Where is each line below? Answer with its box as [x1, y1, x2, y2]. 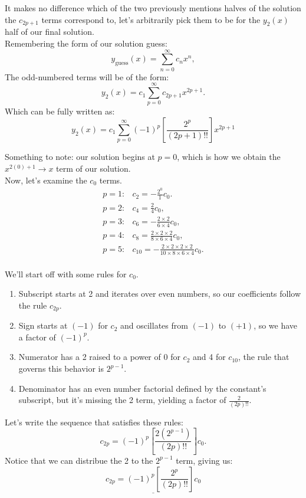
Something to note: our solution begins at [5, 150, 155, 163]
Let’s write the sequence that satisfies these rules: [5, 415, 183, 428]
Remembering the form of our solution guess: [5, 37, 167, 49]
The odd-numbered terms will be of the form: [5, 70, 169, 83]
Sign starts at [18, 319, 68, 332]
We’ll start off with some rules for [5, 267, 127, 280]
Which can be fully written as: [5, 105, 115, 117]
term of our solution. [56, 162, 131, 174]
